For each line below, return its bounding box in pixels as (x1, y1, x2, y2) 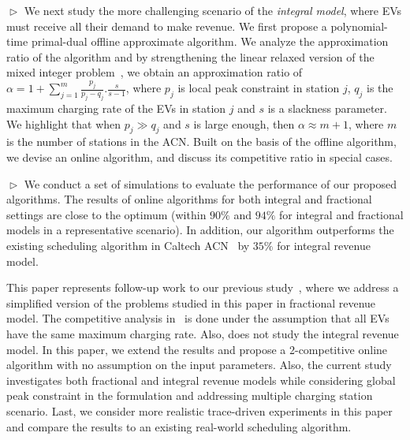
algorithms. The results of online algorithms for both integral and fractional (6, 191, 372, 207)
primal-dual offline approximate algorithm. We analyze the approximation (31, 33, 389, 50)
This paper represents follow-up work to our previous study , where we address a (6, 279, 399, 296)
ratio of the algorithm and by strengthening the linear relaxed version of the (6, 48, 375, 65)
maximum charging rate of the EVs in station (6, 100, 226, 117)
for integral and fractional (278, 206, 404, 222)
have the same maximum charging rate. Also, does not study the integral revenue (6, 325, 399, 341)
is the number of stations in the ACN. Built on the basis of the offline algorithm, (6, 133, 397, 150)
